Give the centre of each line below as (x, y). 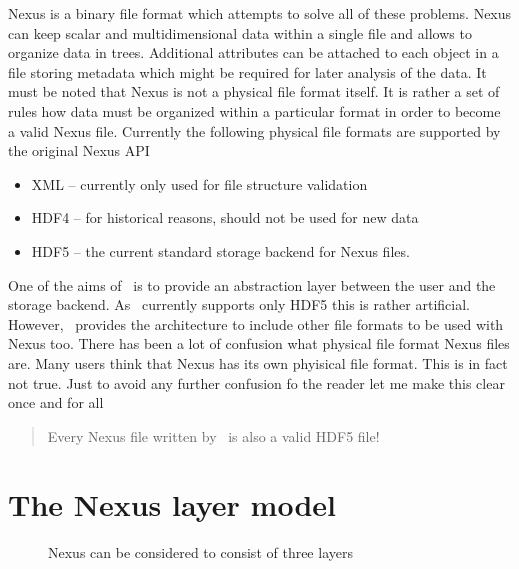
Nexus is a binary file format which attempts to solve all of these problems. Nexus (260, 13)
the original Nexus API (79, 150)
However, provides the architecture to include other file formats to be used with (256, 323)
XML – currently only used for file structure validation (199, 183)
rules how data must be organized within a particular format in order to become (254, 110)
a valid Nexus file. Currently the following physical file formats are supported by (254, 130)
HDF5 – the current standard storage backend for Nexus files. (220, 250)
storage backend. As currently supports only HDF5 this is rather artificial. (239, 304)
